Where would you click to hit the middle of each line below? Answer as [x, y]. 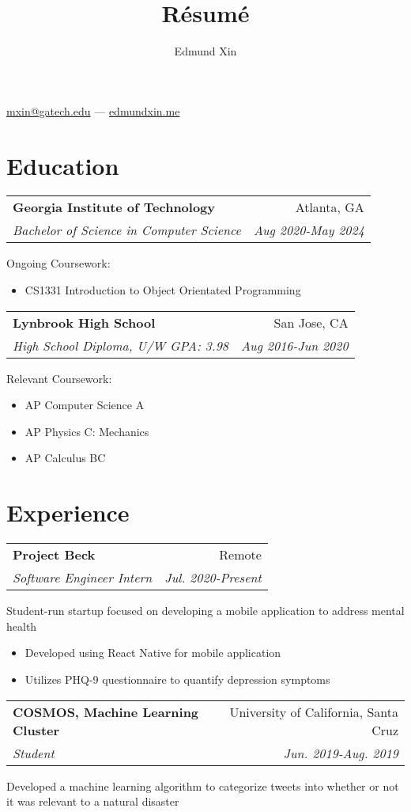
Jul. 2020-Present [213, 578]
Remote [240, 555]
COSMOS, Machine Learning [106, 711]
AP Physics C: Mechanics [87, 431]
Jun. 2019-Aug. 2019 [341, 753]
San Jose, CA [311, 322]
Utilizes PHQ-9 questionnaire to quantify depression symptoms [177, 679]
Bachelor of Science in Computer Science [127, 230]
